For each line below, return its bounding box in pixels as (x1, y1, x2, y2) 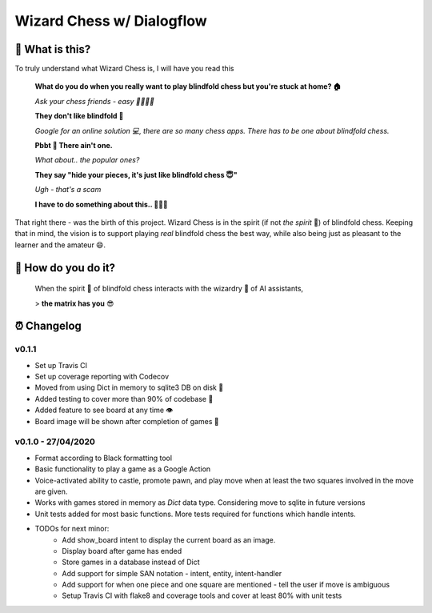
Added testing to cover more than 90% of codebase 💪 (34, 394, 214, 403)
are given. (34, 487, 68, 496)
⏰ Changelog (14, 319, 82, 333)
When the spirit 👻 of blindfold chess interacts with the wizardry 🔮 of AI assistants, (34, 284, 304, 294)
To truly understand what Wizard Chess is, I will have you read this (14, 64, 234, 74)
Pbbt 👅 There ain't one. (34, 141, 113, 150)
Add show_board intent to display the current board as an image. (62, 535, 276, 544)
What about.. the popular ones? (34, 155, 140, 165)
